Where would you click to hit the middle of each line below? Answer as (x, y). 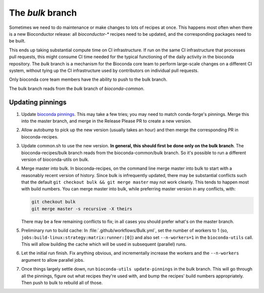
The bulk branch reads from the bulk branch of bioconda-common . (77, 89)
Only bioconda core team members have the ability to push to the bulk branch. (88, 79)
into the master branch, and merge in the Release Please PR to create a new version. (106, 121)
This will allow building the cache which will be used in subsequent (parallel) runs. (104, 244)
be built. (17, 41)
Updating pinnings (38, 102)
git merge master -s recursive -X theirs (82, 209)
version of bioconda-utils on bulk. (55, 159)
